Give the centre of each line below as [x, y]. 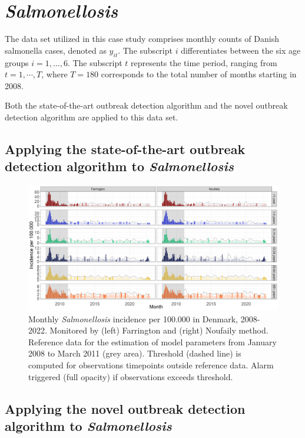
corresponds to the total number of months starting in [199, 74]
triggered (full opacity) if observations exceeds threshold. [131, 376]
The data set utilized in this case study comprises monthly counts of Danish [142, 39]
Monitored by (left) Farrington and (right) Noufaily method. [159, 330]
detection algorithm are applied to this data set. [92, 117]
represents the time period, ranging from [204, 62]
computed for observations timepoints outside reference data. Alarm [151, 365]
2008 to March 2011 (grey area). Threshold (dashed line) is [135, 353]
